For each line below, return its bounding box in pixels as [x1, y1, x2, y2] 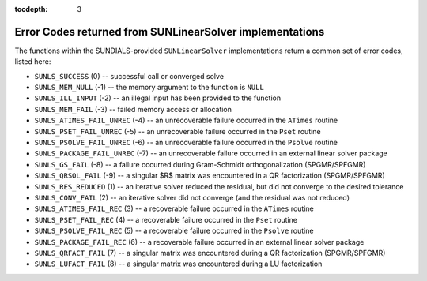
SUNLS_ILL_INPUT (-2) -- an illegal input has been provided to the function [34, 93, 281, 103]
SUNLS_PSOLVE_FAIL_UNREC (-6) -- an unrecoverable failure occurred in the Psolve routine [34, 138, 338, 148]
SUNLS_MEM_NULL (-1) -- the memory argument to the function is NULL [34, 83, 264, 92]
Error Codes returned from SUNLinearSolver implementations [14, 24, 325, 39]
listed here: [14, 57, 51, 66]
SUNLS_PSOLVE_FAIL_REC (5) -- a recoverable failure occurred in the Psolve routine [34, 226, 314, 236]
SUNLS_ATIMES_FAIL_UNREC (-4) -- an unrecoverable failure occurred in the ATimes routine [34, 115, 338, 126]
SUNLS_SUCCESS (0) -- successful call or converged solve [34, 71, 225, 81]
